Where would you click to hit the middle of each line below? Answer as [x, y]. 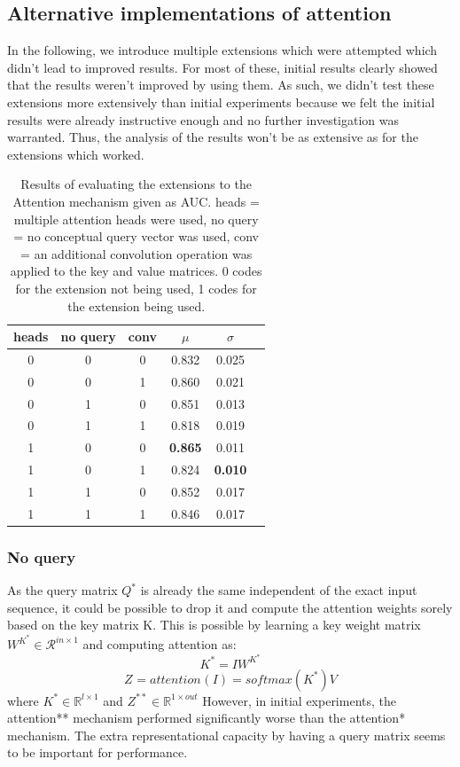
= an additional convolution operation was [136, 253]
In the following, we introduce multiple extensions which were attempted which [222, 50]
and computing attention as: [160, 644]
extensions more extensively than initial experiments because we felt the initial [221, 102]
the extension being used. [136, 305]
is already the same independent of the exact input [279, 590]
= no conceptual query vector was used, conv [136, 236]
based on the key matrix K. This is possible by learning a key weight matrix [214, 625]
